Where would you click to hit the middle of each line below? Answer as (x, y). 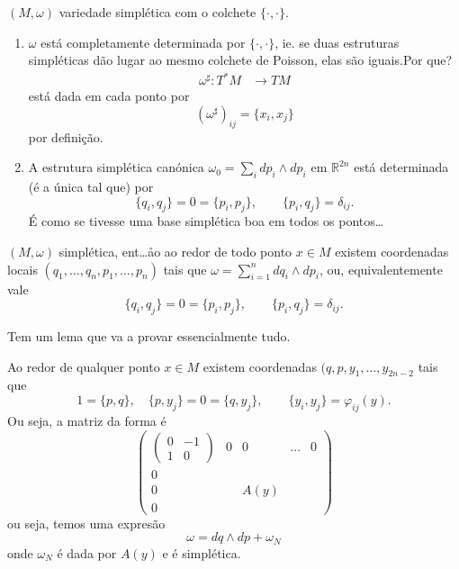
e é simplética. (202, 552)
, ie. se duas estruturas (337, 42)
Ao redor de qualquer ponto (84, 366)
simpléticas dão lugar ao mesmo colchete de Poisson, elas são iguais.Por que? (240, 60)
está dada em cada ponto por (109, 96)
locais (22, 269)
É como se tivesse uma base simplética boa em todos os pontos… (206, 221)
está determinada (401, 167)
